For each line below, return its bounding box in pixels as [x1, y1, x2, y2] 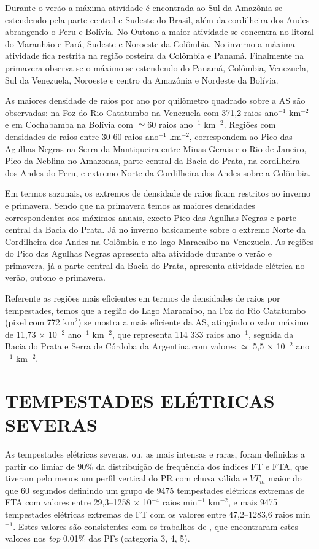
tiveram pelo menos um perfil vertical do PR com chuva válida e [5, 472, 247, 485]
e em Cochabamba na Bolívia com [5, 118, 133, 131]
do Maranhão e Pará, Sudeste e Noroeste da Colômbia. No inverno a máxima [5, 37, 295, 50]
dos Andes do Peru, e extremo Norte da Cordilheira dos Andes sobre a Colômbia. [5, 166, 311, 179]
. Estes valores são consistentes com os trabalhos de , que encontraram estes [13, 520, 298, 532]
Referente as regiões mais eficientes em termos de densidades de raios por [5, 292, 280, 305]
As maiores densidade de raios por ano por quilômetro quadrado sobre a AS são [5, 94, 306, 107]
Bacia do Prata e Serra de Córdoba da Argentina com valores [5, 340, 236, 352]
